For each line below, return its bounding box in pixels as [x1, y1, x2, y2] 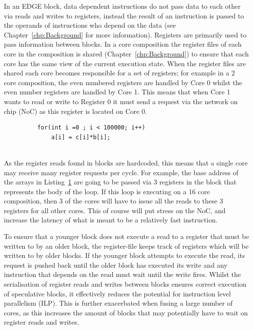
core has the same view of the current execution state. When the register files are [4, 58, 246, 68]
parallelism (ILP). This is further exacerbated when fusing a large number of [4, 298, 233, 308]
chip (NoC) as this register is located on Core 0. [4, 106, 147, 116]
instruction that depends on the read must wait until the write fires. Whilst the [4, 269, 241, 279]
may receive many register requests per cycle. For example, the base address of [4, 167, 238, 177]
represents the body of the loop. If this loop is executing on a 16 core [4, 186, 210, 196]
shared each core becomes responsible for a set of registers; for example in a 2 [4, 68, 235, 78]
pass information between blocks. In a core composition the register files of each [4, 39, 242, 49]
